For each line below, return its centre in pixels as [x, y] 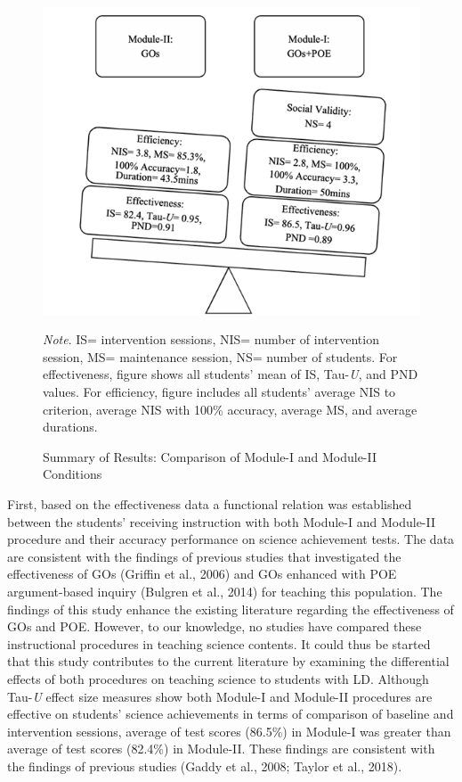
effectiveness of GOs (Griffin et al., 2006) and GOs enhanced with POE [202, 574]
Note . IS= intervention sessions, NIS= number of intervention [211, 339]
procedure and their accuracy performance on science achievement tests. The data [231, 539]
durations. [70, 427]
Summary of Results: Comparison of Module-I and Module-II [210, 456]
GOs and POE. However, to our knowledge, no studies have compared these [215, 626]
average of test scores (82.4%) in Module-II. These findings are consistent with [221, 749]
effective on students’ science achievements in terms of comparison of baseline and [231, 714]
